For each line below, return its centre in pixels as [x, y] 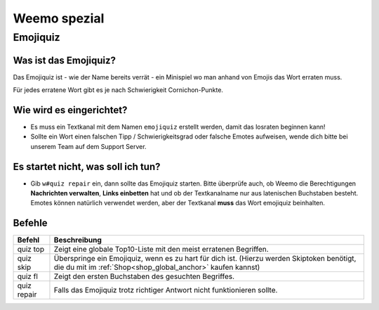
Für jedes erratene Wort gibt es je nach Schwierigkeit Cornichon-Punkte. [118, 90]
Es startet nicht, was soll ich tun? [87, 166]
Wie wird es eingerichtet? [70, 110]
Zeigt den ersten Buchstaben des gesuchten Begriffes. [144, 276]
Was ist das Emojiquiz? [64, 60]
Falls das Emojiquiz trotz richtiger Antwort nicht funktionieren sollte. [166, 290]
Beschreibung [78, 240]
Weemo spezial [59, 18]
